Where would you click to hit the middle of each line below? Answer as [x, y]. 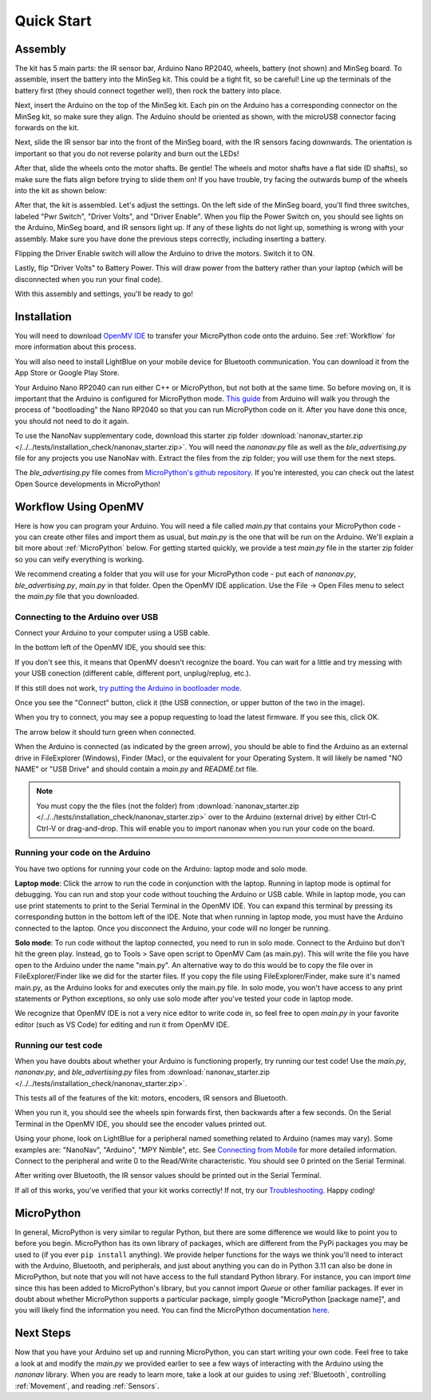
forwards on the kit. [47, 128]
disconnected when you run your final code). [89, 279]
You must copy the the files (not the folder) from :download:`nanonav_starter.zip [168, 806]
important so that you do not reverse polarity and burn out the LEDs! [127, 153]
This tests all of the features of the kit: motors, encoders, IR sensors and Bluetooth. [151, 1098]
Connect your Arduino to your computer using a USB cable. [113, 633]
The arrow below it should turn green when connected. [105, 732]
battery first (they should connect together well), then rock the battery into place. [148, 90]
